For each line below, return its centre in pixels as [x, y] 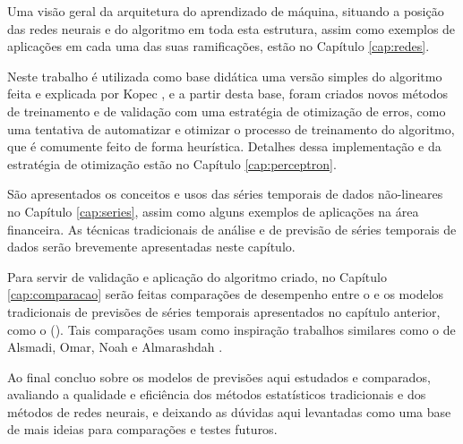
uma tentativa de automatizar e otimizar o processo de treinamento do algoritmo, [231, 128]
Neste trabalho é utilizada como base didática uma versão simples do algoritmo [225, 76]
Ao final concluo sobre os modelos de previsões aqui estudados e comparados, [219, 376]
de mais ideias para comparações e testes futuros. [142, 429]
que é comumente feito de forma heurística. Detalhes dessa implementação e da [224, 146]
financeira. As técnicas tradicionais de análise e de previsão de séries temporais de [232, 229]
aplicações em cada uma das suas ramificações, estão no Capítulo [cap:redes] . [219, 46]
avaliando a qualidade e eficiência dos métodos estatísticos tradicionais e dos [217, 394]
